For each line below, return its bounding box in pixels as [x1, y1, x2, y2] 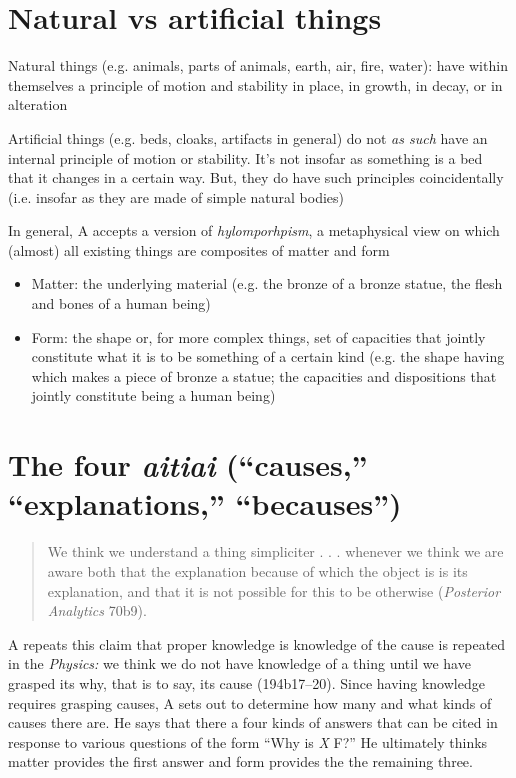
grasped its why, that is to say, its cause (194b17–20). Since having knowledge [8, 672, 485, 693]
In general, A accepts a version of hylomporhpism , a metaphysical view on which [8, 220, 500, 241]
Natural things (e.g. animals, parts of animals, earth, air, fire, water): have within [8, 55, 508, 76]
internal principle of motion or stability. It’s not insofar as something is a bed [8, 147, 483, 168]
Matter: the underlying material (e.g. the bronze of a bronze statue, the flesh [31, 273, 503, 294]
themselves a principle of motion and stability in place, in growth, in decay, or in [8, 74, 503, 95]
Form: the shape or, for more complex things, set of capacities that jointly [31, 326, 486, 347]
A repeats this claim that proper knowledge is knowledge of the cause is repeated [8, 633, 506, 654]
